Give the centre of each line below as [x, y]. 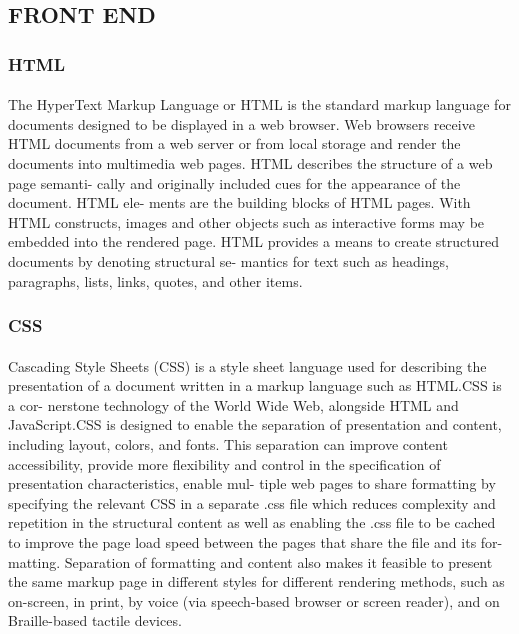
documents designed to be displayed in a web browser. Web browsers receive [241, 123]
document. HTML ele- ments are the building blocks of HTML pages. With [239, 202]
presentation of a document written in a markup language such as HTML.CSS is [255, 385]
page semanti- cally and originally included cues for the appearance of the [234, 182]
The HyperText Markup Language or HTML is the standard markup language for [259, 104]
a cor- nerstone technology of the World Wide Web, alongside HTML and [233, 404]
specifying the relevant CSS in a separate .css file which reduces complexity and [252, 502]
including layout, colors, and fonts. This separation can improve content [228, 443]
